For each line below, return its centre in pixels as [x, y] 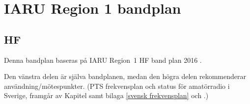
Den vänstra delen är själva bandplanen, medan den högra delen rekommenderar [125, 76]
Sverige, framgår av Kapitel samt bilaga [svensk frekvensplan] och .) [106, 95]
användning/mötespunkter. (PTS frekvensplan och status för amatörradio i [117, 86]
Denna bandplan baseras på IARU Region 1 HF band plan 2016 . [103, 60]
